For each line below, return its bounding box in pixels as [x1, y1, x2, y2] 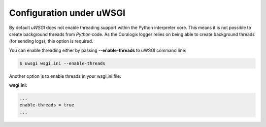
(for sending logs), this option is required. [9, 38, 93, 44]
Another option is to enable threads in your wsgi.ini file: [9, 73, 121, 79]
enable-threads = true [19, 102, 74, 108]
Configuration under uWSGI [9, 7, 126, 18]
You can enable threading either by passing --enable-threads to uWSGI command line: [9, 47, 187, 53]
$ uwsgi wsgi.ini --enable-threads [19, 61, 105, 66]
